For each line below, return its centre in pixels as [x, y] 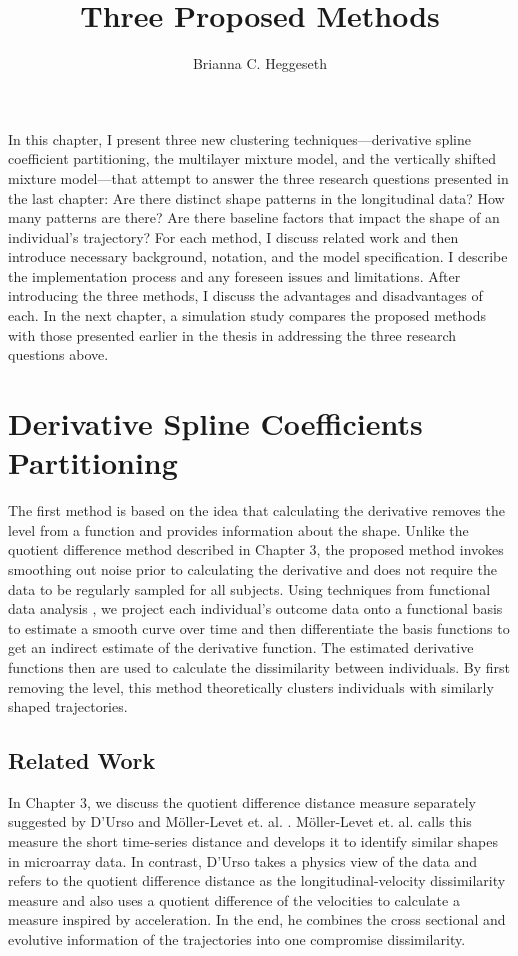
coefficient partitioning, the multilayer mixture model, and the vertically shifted [252, 158]
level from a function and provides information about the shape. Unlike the [238, 529]
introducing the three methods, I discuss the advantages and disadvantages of [245, 295]
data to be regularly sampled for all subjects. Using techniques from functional [249, 588]
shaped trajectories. [68, 706]
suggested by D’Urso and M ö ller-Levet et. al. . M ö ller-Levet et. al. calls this [240, 821]
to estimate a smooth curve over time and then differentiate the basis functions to [259, 627]
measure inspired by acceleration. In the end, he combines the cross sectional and [257, 919]
